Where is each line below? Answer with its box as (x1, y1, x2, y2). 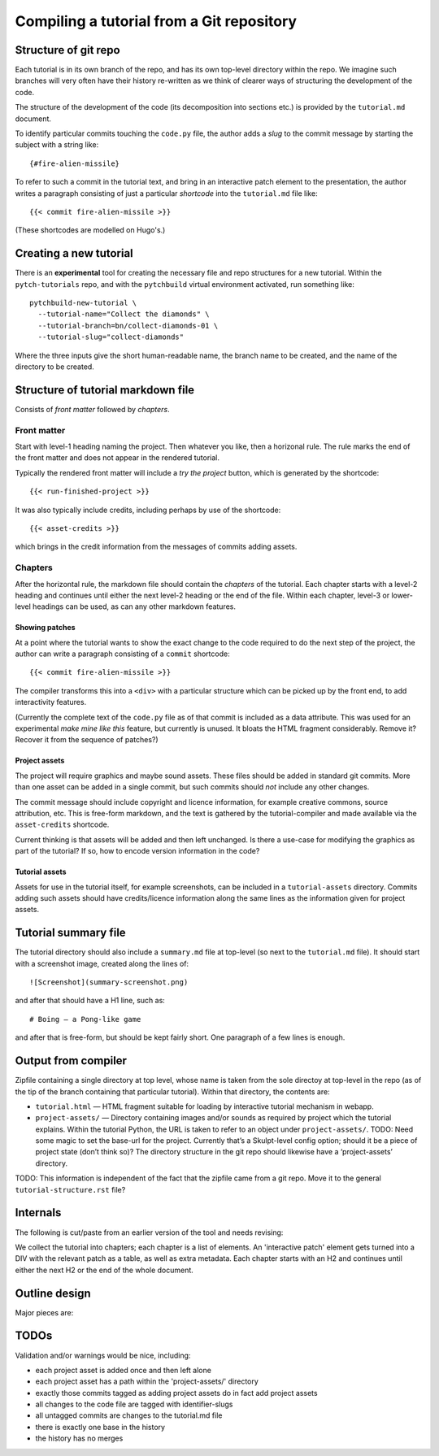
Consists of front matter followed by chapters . (15, 404, 170, 414)
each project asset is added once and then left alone (35, 1365, 211, 1375)
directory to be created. (15, 362, 95, 372)
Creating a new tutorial (15, 246, 133, 260)
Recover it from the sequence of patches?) (15, 735, 159, 745)
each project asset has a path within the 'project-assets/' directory (35, 1376, 259, 1386)
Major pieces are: (15, 1307, 74, 1317)
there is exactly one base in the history (35, 1422, 166, 1432)
